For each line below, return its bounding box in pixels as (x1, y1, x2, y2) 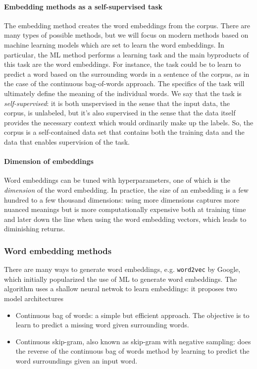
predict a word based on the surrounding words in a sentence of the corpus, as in (4, 68, 250, 79)
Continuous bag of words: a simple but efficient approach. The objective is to (15, 310, 250, 320)
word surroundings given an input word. (15, 355, 138, 366)
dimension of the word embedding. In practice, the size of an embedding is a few (4, 184, 249, 195)
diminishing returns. (4, 223, 65, 234)
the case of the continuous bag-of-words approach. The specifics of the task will (4, 78, 245, 89)
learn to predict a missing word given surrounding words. (15, 319, 189, 330)
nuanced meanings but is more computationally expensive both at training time (4, 204, 246, 214)
